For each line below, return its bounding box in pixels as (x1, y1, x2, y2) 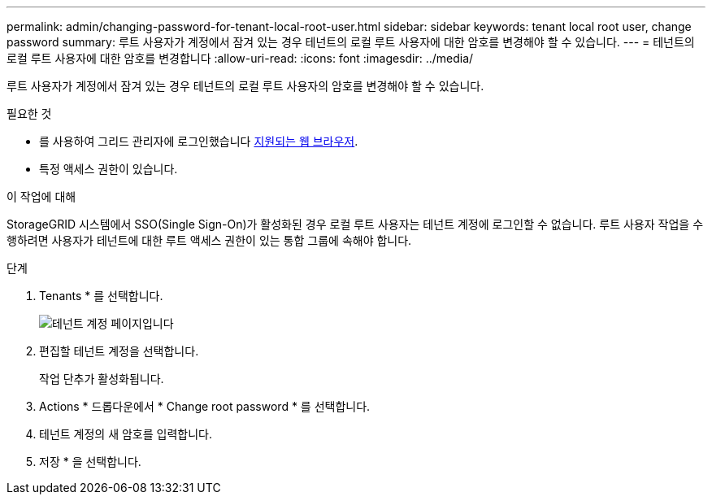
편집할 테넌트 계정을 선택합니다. (39, 344, 199, 358)
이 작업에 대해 (7, 190, 76, 203)
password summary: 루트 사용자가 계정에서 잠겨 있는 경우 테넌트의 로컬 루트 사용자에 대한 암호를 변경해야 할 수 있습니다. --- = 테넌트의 (7, 35, 695, 49)
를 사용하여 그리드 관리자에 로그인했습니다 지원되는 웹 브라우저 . (39, 134, 358, 148)
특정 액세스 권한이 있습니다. (39, 162, 178, 176)
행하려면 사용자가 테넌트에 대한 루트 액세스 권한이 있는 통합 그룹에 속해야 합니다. (7, 233, 412, 247)
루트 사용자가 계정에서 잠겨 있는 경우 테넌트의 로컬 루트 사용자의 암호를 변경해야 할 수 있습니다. (7, 79, 484, 93)
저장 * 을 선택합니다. (39, 455, 141, 468)
